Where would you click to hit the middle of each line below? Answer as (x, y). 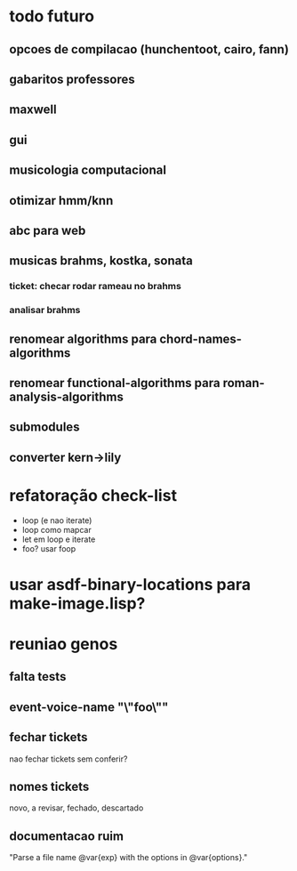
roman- (244, 383)
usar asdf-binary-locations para (130, 584)
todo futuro (52, 16)
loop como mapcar (56, 529)
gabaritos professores (72, 79)
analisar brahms (45, 310)
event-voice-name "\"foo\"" (89, 707)
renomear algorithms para (83, 339)
